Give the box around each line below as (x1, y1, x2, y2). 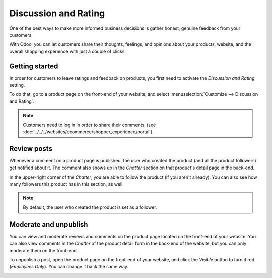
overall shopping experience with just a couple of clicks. (9, 48, 126, 54)
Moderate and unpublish (9, 220, 88, 229)
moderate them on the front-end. (9, 247, 78, 253)
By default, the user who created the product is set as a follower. (23, 204, 157, 210)
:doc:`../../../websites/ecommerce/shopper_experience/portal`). (23, 129, 154, 135)
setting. (9, 82, 25, 88)
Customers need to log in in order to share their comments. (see (23, 122, 156, 128)
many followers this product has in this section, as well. (9, 181, 124, 187)
